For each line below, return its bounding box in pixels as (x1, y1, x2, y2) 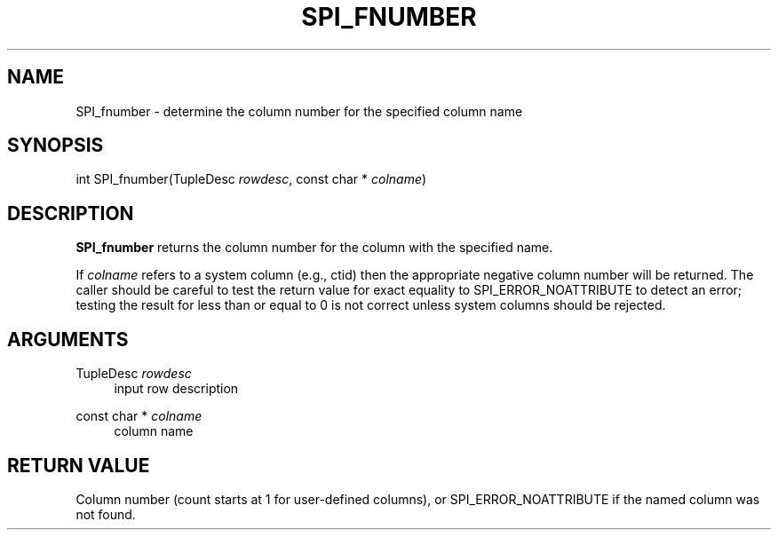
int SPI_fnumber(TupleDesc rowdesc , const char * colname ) (75, 171, 427, 187)
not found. (75, 506, 136, 522)
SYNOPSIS (7, 134, 104, 157)
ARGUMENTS (7, 328, 129, 351)
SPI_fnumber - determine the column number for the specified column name (75, 103, 523, 119)
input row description (114, 381, 239, 397)
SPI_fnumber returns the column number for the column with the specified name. (75, 240, 553, 256)
